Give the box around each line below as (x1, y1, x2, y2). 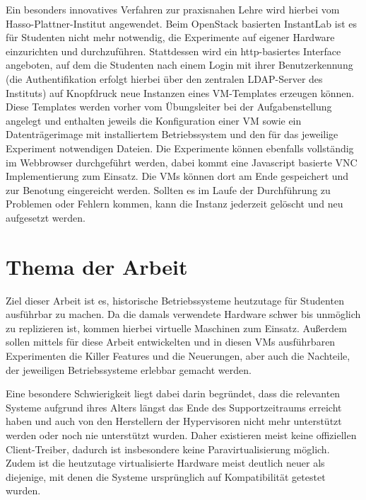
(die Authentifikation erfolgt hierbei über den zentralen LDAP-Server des (6, 71, 323, 86)
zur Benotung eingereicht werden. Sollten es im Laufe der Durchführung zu (6, 182, 331, 197)
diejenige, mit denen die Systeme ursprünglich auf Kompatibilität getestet (6, 469, 326, 484)
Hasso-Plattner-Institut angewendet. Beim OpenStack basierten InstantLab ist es (6, 16, 358, 30)
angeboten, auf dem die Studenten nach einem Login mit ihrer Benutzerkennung (6, 57, 353, 72)
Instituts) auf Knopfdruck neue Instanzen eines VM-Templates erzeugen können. (6, 85, 355, 100)
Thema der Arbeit (6, 251, 188, 280)
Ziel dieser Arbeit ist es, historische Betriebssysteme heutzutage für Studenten (6, 292, 344, 307)
